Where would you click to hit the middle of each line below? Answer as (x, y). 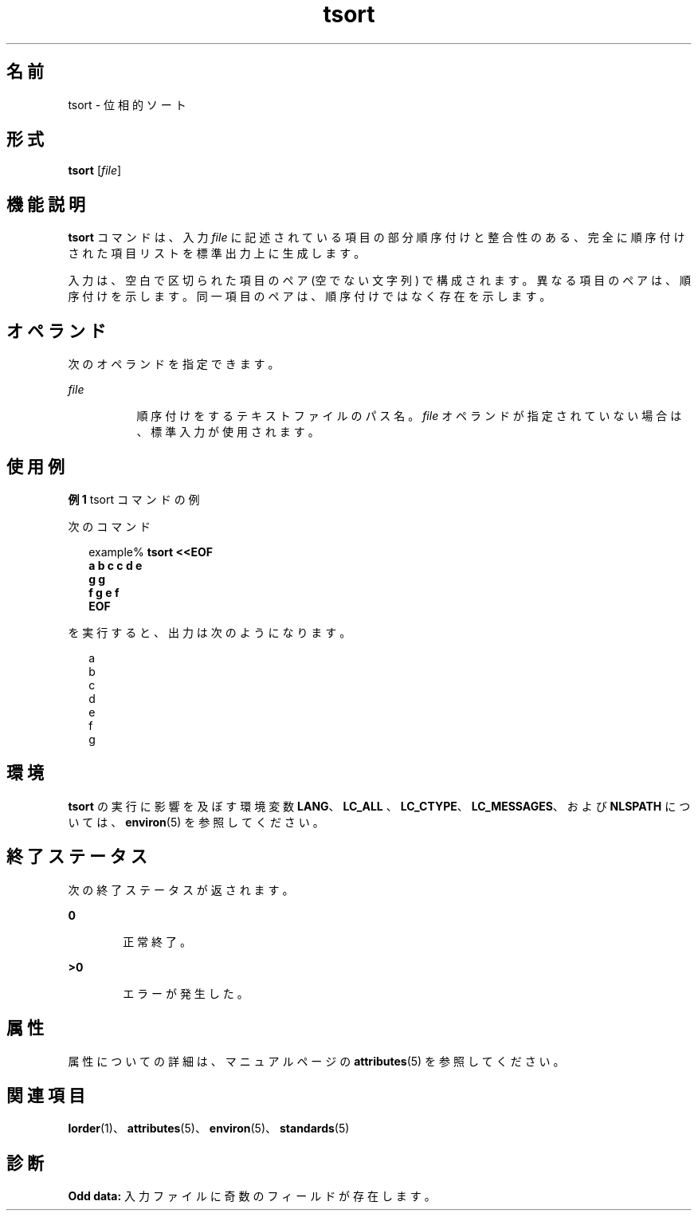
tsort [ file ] (95, 171)
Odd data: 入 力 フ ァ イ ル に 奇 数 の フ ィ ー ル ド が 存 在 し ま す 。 (252, 1196)
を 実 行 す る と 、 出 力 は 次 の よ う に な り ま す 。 (210, 632)
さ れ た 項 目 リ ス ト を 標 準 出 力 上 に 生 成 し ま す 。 (217, 253)
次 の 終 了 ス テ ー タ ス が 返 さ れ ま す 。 (181, 889)
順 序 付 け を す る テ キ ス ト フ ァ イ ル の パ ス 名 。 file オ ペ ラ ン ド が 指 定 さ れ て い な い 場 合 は (409, 416)
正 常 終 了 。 (157, 941)
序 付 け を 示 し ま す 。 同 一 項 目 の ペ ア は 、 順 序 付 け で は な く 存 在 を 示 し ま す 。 (310, 296)
